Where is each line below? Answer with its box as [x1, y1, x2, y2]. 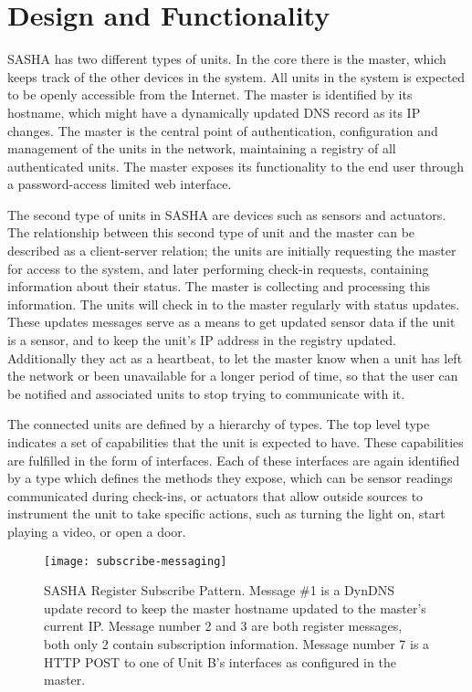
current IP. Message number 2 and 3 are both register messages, [44, 616, 403, 635]
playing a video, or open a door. [7, 521, 186, 540]
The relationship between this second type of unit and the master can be [7, 223, 415, 242]
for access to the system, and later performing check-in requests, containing [7, 258, 429, 278]
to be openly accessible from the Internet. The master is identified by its [7, 85, 413, 104]
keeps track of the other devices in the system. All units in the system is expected [7, 67, 466, 86]
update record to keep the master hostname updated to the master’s [44, 598, 426, 617]
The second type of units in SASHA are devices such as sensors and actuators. [7, 204, 446, 224]
